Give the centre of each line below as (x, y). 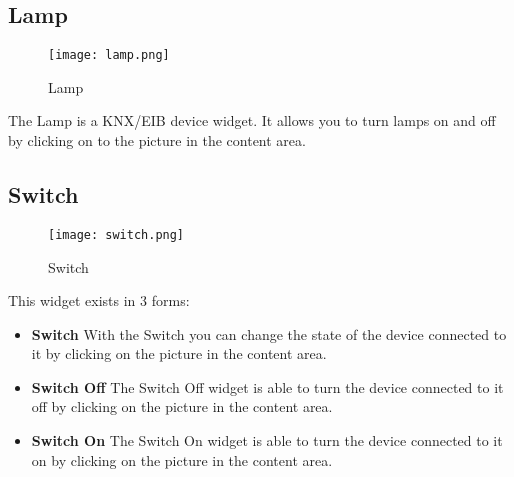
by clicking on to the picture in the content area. (157, 140)
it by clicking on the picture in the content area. (179, 353)
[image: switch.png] (116, 234)
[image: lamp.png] (109, 55)
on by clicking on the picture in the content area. (182, 459)
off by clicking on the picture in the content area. (182, 406)
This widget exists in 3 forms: (99, 300)
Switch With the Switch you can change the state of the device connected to (269, 333)
